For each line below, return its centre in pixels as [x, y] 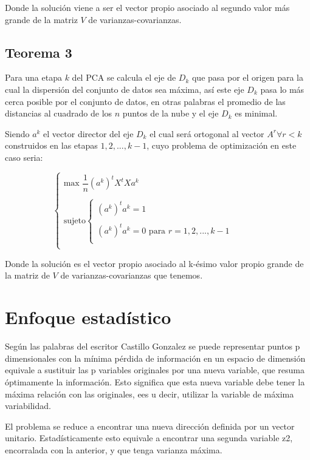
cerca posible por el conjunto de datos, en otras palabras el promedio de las [145, 101]
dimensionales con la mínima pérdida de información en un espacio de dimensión [155, 358]
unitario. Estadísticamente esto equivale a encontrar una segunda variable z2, [149, 438]
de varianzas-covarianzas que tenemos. [132, 275]
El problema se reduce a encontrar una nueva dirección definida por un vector [150, 426]
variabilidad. [28, 406]
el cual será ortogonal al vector [207, 133]
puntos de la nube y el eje [170, 113]
